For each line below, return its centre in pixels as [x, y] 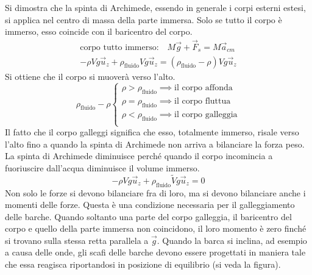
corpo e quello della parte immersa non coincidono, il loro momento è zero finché [156, 228]
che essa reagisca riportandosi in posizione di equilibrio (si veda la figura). [143, 264]
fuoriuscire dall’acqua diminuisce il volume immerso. [102, 167]
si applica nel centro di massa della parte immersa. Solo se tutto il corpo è [144, 19]
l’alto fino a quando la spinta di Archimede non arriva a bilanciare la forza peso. [155, 144]
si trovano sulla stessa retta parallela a [77, 240]
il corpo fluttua [203, 102]
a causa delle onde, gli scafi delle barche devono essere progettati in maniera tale [155, 252]
